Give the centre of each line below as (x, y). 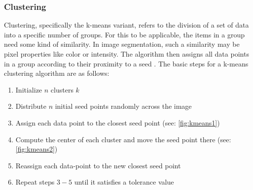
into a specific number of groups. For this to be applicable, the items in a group (124, 34)
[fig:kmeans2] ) (36, 149)
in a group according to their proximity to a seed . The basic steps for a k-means (126, 63)
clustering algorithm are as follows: (57, 73)
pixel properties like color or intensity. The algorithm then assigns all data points (126, 54)
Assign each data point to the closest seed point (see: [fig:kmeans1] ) (118, 122)
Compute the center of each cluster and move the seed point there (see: (123, 139)
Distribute (31, 106)
